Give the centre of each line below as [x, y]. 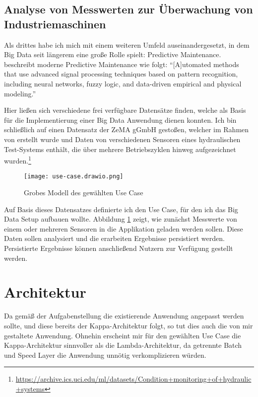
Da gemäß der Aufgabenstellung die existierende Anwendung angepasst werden [124, 316]
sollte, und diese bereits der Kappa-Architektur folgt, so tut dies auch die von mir [129, 325]
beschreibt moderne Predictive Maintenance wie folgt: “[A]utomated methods [122, 64]
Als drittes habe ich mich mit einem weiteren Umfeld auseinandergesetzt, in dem [127, 44]
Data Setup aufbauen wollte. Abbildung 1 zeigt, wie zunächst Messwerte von [121, 219]
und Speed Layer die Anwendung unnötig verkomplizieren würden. [105, 355]
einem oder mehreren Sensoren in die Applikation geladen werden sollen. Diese [124, 228]
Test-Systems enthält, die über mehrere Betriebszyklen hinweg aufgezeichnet [120, 149]
